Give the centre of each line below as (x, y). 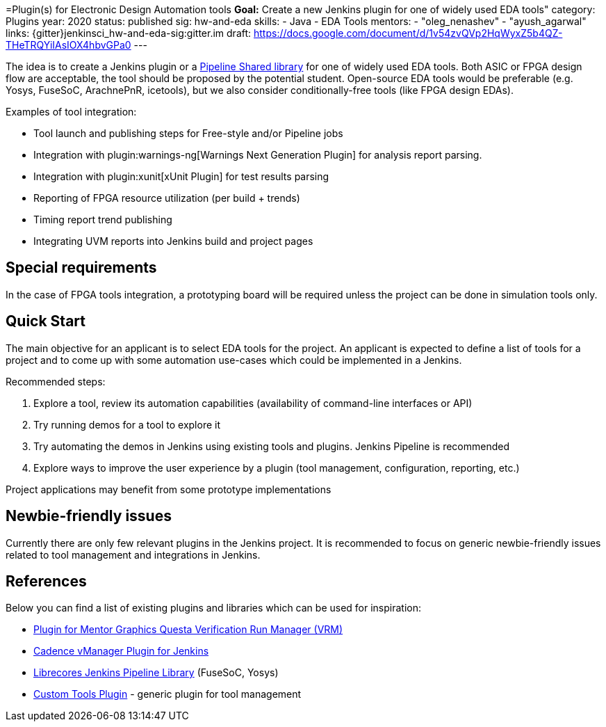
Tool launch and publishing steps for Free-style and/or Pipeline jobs (188, 133)
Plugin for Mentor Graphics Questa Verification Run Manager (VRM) (188, 630)
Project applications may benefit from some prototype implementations (169, 489)
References (46, 581)
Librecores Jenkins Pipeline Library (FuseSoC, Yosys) (156, 673)
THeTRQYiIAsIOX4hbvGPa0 (68, 45)
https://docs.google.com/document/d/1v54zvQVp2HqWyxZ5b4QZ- (408, 33)
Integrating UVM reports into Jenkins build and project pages (173, 241)
